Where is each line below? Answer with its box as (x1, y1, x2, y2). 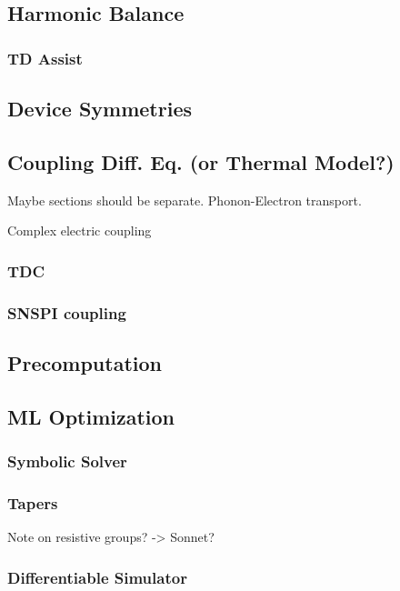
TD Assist (7, 46, 83, 69)
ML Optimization (7, 402, 175, 430)
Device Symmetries (7, 95, 192, 123)
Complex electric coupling (7, 221, 152, 240)
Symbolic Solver (7, 449, 127, 472)
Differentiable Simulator (7, 566, 187, 588)
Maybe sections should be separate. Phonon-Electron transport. (7, 190, 362, 209)
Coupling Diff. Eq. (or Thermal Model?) (7, 147, 395, 175)
